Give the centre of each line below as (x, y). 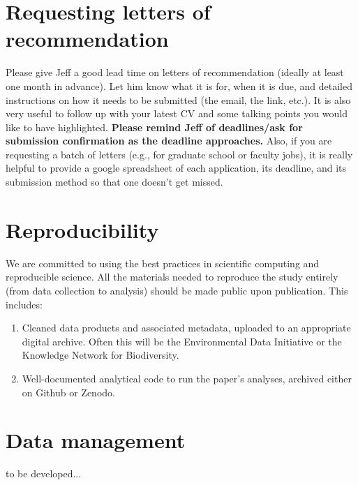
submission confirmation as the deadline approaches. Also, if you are (169, 141)
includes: (24, 304)
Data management (96, 440)
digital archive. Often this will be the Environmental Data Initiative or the (182, 341)
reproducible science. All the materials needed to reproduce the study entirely (172, 277)
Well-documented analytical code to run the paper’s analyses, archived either (187, 378)
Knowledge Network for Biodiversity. (100, 355)
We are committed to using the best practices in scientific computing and (163, 263)
